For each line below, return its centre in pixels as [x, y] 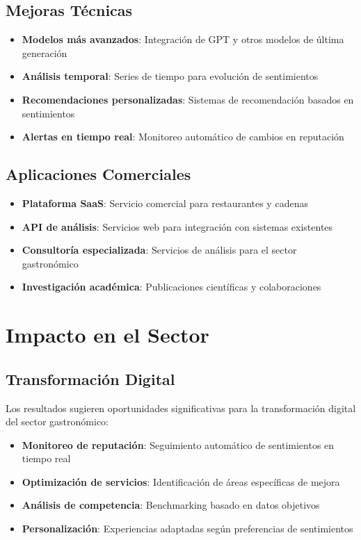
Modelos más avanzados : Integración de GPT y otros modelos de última [183, 39]
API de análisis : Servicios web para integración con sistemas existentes [177, 226]
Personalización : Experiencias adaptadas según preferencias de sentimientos [187, 529]
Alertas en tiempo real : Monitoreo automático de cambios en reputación [183, 137]
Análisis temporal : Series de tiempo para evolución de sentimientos [170, 76]
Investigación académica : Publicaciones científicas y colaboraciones [171, 287]
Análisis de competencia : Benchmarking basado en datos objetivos [171, 505]
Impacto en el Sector [107, 335]
